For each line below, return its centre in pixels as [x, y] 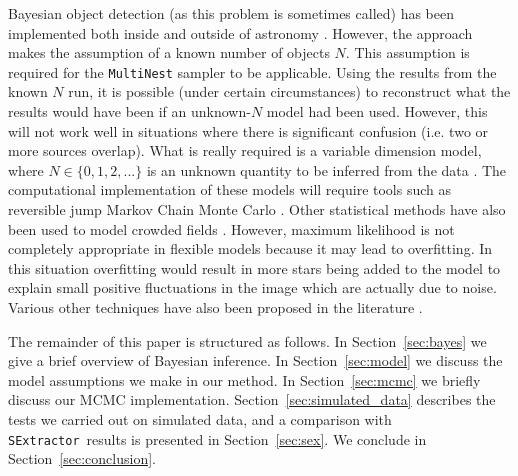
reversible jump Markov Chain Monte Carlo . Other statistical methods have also [257, 209]
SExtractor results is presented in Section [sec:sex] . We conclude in [217, 438]
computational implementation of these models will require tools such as [230, 189]
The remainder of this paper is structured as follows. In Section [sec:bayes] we [247, 340]
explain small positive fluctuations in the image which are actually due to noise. [252, 287]
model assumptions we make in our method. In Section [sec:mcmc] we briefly [244, 379]
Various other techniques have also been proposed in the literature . [215, 306]
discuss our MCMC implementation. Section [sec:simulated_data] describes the [252, 399]
